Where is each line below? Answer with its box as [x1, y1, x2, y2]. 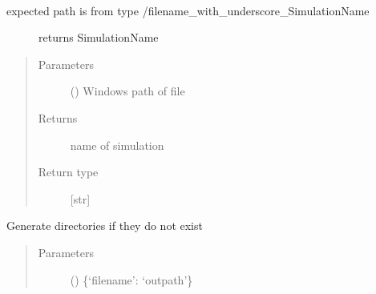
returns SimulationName [38, 29, 159, 46]
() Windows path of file [70, 83, 185, 99]
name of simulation [70, 136, 164, 153]
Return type [38, 163, 99, 180]
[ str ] [70, 190, 91, 207]
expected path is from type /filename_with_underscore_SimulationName [6, 2, 370, 18]
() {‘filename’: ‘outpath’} [70, 271, 193, 288]
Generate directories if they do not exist [6, 217, 203, 234]
